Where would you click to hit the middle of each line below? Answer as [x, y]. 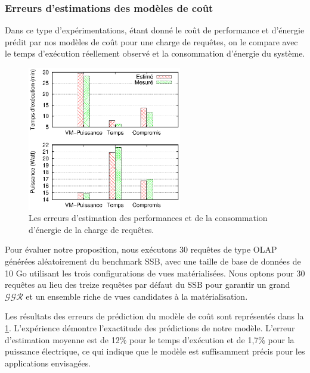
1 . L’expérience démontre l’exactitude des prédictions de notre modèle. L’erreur [150, 327]
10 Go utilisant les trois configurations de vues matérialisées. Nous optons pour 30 [155, 273]
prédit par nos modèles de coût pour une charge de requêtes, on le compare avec [151, 41]
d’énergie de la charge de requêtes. [92, 229]
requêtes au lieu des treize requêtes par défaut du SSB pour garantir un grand [148, 285]
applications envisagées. [48, 363]
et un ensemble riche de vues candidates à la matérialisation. [137, 296]
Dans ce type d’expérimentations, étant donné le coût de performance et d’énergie [155, 30]
